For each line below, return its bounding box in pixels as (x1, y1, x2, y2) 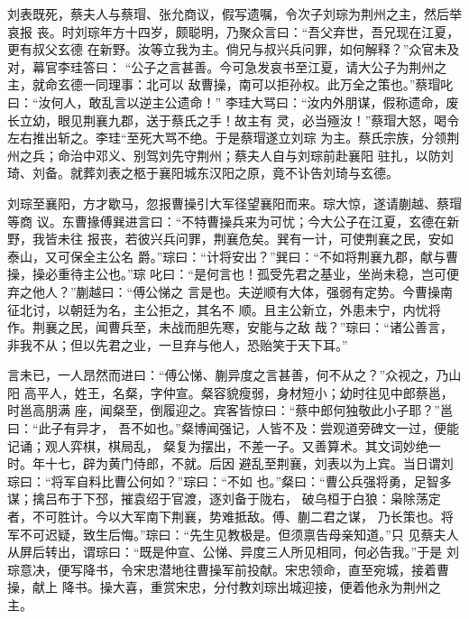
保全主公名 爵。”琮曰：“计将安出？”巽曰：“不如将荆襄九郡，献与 (69, 246, 446, 265)
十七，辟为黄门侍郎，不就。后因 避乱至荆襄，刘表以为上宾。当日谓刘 (44, 454, 454, 473)
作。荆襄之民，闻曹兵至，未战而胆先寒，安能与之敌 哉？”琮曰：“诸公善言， (7, 318, 453, 337)
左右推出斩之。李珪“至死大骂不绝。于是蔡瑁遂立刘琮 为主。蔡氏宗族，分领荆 (7, 128, 460, 147)
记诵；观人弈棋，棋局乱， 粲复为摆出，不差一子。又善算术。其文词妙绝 (7, 436, 428, 455)
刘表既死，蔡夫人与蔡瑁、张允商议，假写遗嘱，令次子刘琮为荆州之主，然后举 (7, 5, 462, 23)
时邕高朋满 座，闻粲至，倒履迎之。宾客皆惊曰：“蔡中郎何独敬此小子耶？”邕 (7, 401, 453, 420)
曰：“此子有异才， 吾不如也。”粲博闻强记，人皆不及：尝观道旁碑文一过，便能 (7, 419, 459, 438)
